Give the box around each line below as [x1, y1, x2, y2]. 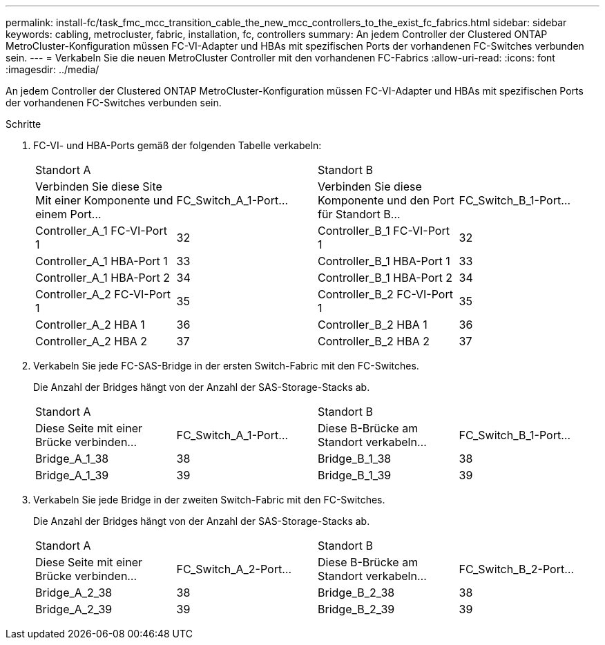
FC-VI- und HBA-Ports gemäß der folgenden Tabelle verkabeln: [33, 139, 322, 151]
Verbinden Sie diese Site [35, 180, 162, 193]
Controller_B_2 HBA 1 [318, 318, 428, 331]
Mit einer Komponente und [35, 193, 173, 207]
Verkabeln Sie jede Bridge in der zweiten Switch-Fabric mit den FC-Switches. [33, 494, 385, 506]
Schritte [6, 118, 41, 130]
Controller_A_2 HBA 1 [35, 318, 145, 331]
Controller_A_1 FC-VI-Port [35, 224, 167, 238]
